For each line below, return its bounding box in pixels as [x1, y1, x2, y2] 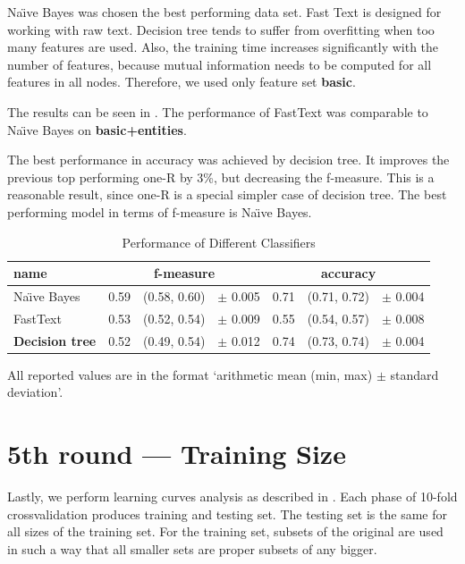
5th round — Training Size [7, 435, 346, 472]
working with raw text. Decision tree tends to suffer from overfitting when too [7, 20, 435, 38]
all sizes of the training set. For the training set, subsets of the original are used [7, 522, 444, 541]
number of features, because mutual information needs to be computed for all [7, 55, 432, 73]
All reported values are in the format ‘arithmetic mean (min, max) [7, 365, 373, 383]
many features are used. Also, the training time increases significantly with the [7, 38, 439, 56]
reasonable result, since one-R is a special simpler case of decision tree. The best [7, 185, 447, 204]
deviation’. [7, 383, 63, 401]
